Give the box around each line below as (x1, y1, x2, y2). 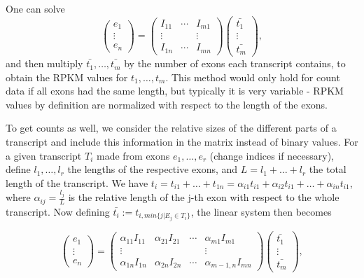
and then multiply (6, 56, 83, 71)
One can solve (6, 1, 65, 15)
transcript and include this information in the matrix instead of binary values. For (6, 134, 358, 149)
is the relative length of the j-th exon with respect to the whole (68, 190, 339, 204)
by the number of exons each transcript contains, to (124, 56, 346, 71)
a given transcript (6, 148, 82, 162)
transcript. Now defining (6, 204, 110, 218)
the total (309, 162, 346, 176)
